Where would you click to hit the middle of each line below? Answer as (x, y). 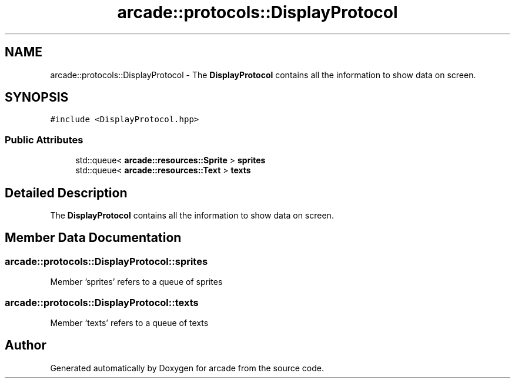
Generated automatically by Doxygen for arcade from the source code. (187, 368)
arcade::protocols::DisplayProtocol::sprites (106, 261)
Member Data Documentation (93, 238)
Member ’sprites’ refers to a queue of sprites (136, 282)
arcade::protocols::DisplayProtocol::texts (102, 302)
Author (26, 345)
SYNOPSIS (37, 98)
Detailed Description (66, 193)
